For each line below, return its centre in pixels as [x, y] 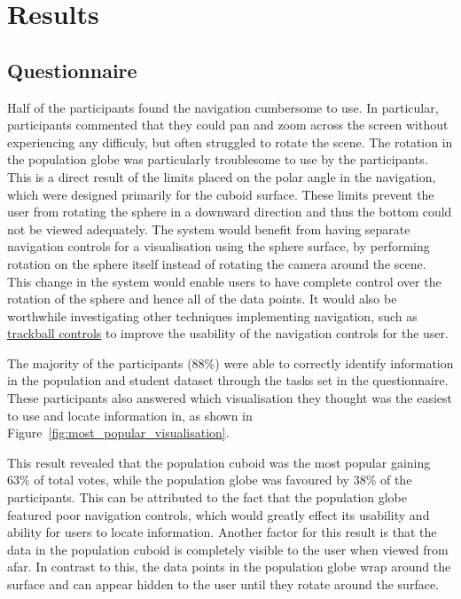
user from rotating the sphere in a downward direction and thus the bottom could [230, 212]
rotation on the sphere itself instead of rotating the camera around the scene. [217, 263]
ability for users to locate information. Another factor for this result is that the [222, 532]
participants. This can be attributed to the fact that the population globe [207, 497]
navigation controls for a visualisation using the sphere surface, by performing [219, 246]
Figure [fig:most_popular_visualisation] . [118, 433]
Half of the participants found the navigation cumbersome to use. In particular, [223, 107]
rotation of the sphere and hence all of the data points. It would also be [202, 299]
